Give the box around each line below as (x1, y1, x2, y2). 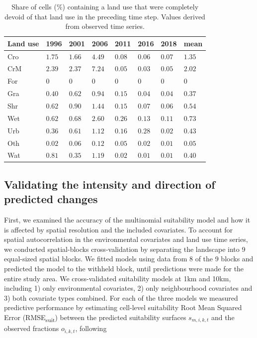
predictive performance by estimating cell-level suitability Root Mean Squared (4, 302, 242, 313)
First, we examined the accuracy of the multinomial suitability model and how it (4, 215, 251, 225)
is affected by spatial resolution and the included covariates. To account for (4, 224, 233, 234)
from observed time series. (65, 21, 145, 31)
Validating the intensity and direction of (4, 176, 215, 192)
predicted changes (4, 191, 98, 207)
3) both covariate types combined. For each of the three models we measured (4, 292, 238, 303)
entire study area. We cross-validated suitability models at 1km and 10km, (4, 273, 231, 283)
